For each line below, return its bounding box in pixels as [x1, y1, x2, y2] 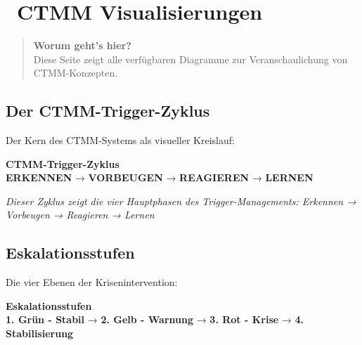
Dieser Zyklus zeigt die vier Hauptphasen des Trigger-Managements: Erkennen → [6, 193, 356, 208]
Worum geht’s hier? [33, 38, 131, 53]
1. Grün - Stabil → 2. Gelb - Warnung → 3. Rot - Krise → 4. [6, 312, 304, 327]
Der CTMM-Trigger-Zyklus [6, 100, 210, 122]
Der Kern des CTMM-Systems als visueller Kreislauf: [6, 133, 235, 148]
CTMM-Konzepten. [33, 65, 118, 80]
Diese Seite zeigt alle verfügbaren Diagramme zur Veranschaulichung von [33, 51, 348, 66]
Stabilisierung [6, 326, 74, 341]
